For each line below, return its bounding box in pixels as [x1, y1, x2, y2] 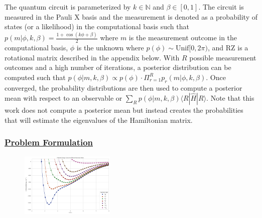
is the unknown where [76, 42, 144, 52]
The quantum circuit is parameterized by [5, 2, 131, 12]
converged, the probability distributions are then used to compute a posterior [5, 82, 242, 93]
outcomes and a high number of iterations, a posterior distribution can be [5, 62, 231, 72]
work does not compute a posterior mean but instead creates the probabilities [5, 105, 243, 115]
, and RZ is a [207, 42, 248, 52]
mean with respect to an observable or [5, 93, 122, 103]
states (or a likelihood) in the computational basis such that [5, 21, 189, 32]
